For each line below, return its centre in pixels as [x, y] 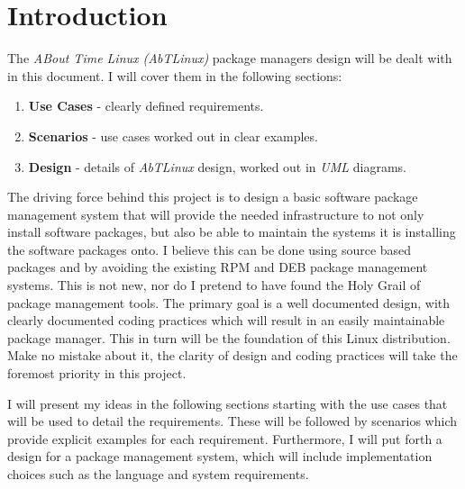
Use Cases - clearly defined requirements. [146, 106]
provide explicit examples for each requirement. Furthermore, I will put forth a [225, 438]
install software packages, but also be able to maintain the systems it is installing [232, 232]
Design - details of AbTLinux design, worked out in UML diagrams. [217, 166]
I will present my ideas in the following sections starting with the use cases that [228, 403]
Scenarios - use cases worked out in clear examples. [173, 136]
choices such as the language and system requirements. [158, 474]
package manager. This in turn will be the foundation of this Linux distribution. [229, 337]
